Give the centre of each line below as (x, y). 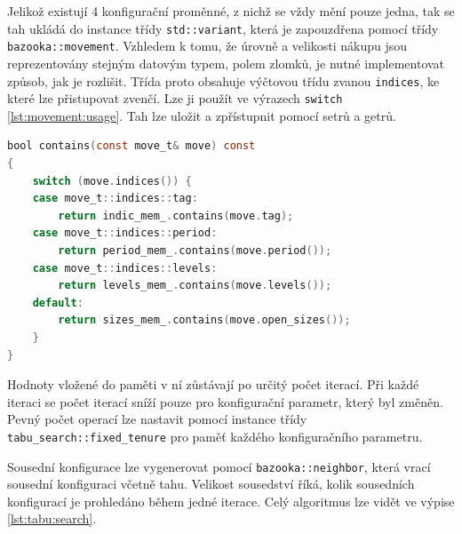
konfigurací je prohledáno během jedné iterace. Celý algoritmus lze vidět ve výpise (231, 501)
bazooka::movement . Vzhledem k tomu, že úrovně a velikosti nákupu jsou (207, 46)
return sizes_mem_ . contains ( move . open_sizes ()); (204, 320)
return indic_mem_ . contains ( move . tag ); (176, 215)
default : (58, 303)
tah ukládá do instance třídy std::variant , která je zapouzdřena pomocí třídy (223, 28)
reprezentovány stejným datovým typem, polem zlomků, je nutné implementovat (226, 63)
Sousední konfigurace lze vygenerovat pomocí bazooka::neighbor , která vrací (219, 466)
